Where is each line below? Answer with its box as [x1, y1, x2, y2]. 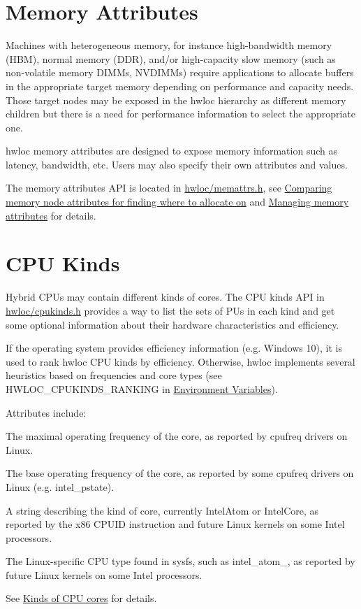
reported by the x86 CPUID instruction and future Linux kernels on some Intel [6, 517, 345, 531]
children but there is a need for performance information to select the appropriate [6, 106, 355, 121]
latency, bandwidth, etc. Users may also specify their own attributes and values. [6, 157, 348, 171]
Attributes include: [6, 405, 87, 420]
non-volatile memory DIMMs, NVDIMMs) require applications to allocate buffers [6, 65, 354, 80]
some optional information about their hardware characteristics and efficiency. [6, 317, 339, 331]
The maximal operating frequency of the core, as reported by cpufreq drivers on [6, 429, 348, 443]
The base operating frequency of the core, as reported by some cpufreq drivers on [6, 466, 354, 480]
